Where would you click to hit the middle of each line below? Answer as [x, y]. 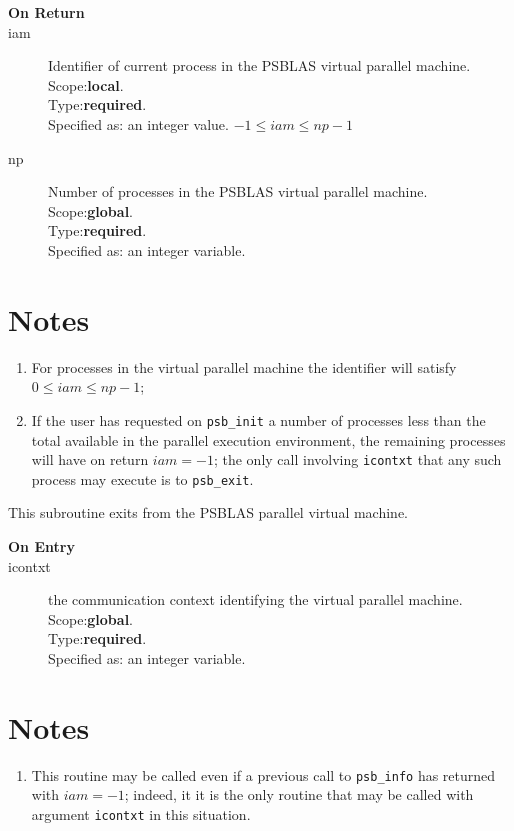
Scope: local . [86, 84]
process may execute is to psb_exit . [142, 478]
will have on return [90, 459]
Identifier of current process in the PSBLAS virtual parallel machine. [259, 65]
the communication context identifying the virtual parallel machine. [255, 599]
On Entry [41, 546]
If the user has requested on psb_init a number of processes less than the [258, 419]
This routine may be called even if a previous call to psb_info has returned [263, 774]
